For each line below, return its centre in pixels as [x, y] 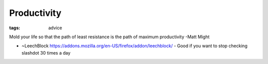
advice [55, 28]
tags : [15, 28]
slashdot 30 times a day [46, 53]
